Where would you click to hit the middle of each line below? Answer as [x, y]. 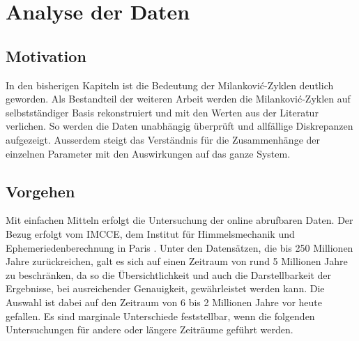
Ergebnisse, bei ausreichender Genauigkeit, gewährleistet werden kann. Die [165, 288]
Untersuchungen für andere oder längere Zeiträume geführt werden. [150, 329]
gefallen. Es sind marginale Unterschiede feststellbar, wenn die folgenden [160, 316]
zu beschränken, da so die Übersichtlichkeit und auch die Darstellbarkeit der [168, 274]
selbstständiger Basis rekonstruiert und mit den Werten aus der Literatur [162, 112]
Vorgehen [40, 191]
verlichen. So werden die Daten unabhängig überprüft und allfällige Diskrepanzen [179, 126]
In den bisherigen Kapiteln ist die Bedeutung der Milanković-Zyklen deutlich [170, 85]
